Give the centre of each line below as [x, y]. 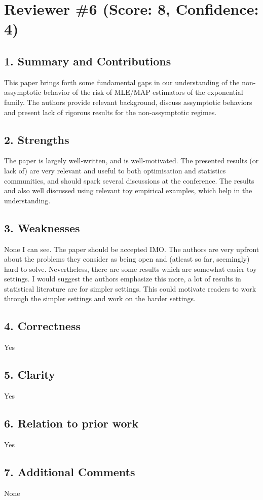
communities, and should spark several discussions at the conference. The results [129, 180]
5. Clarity [30, 374]
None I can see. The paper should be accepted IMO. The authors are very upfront [132, 249]
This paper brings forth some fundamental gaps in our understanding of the [122, 82]
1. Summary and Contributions [88, 61]
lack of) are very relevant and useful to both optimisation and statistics [115, 170]
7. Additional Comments [70, 471]
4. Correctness [42, 326]
